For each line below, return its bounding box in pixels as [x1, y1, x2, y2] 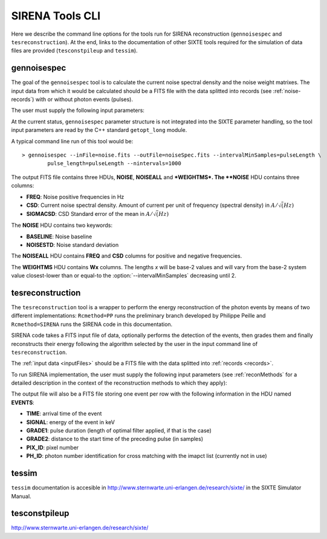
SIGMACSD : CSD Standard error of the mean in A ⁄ [26, 211, 152, 218]
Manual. [11, 492, 31, 500]
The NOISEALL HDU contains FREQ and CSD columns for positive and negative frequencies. [11, 252, 242, 260]
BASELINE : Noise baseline [26, 233, 92, 240]
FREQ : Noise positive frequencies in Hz [26, 193, 125, 200]
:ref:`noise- [273, 87, 301, 94]
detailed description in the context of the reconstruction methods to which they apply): [11, 379, 227, 387]
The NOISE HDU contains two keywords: [11, 221, 113, 229]
